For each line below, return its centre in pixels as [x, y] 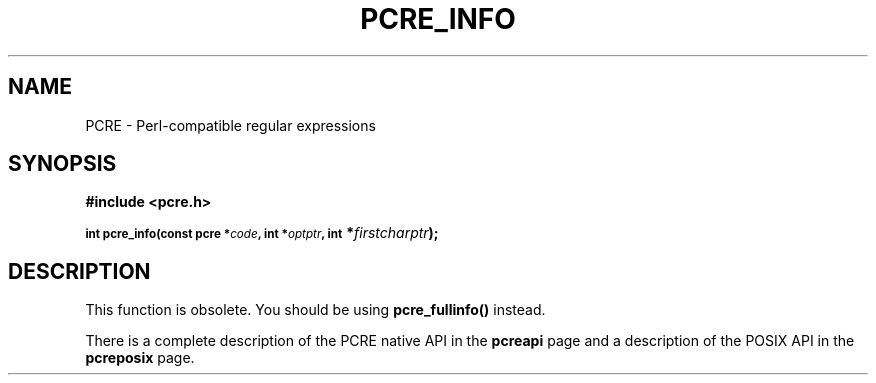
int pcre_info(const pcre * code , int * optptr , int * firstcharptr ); [262, 233]
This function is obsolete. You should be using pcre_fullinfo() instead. [315, 310]
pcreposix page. [140, 358]
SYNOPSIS [62, 164]
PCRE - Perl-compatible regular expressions [230, 125]
